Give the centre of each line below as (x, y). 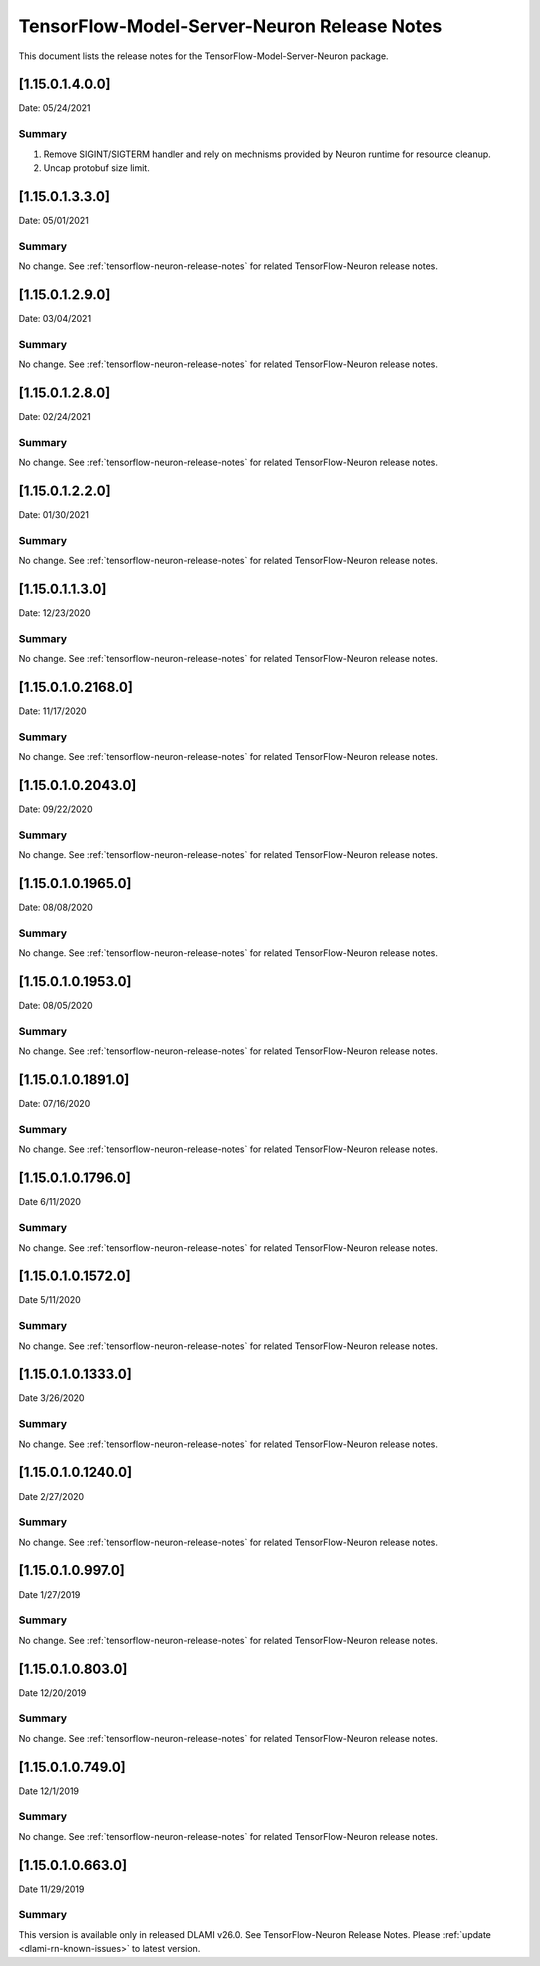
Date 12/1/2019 (49, 1791)
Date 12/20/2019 (52, 1692)
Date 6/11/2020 (50, 1202)
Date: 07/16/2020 (54, 1104)
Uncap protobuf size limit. (96, 167)
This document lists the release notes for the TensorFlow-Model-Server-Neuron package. (203, 56)
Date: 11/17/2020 (52, 711)
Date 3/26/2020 (51, 1398)
